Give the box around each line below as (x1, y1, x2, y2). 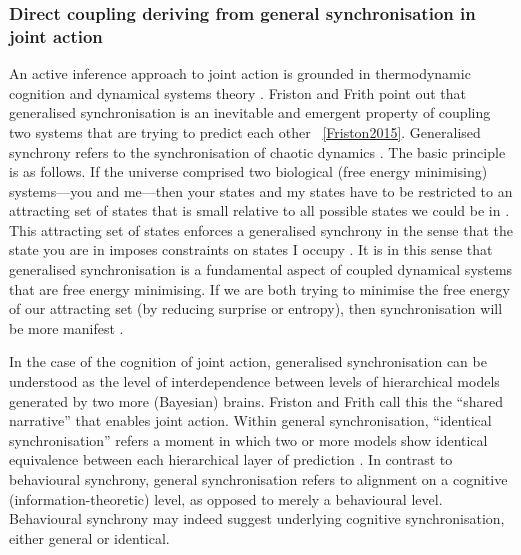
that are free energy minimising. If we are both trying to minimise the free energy (9, 278, 510, 299)
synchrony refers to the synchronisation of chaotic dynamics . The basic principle (9, 141, 506, 162)
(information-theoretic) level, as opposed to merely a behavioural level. (9, 488, 443, 509)
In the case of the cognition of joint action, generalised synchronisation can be (9, 351, 487, 372)
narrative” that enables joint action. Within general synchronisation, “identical (9, 410, 492, 431)
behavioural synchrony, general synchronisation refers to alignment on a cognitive (9, 469, 508, 490)
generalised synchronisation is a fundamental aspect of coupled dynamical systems (9, 259, 513, 280)
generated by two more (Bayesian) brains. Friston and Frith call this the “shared (9, 390, 503, 411)
